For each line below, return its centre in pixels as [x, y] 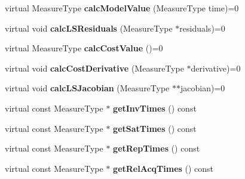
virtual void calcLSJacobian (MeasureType [87, 88]
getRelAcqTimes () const [163, 168]
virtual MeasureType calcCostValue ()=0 [84, 48]
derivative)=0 [216, 68]
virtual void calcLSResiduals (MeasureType [89, 28]
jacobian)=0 [203, 88]
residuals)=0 [202, 28]
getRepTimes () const [157, 148]
